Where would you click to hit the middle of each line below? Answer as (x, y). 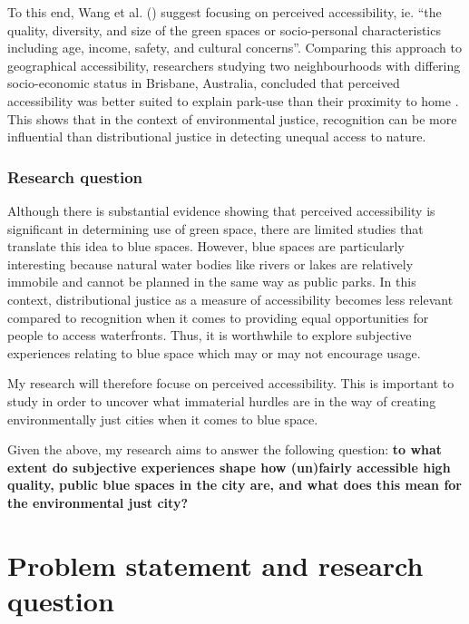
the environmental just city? (98, 502)
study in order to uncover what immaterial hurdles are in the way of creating (222, 400)
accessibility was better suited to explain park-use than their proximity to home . (233, 100)
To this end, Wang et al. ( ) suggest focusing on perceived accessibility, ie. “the (225, 12)
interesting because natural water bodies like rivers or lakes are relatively (210, 263)
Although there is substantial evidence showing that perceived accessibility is (221, 210)
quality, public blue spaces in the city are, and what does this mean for (234, 485)
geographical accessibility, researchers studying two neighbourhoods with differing (234, 65)
